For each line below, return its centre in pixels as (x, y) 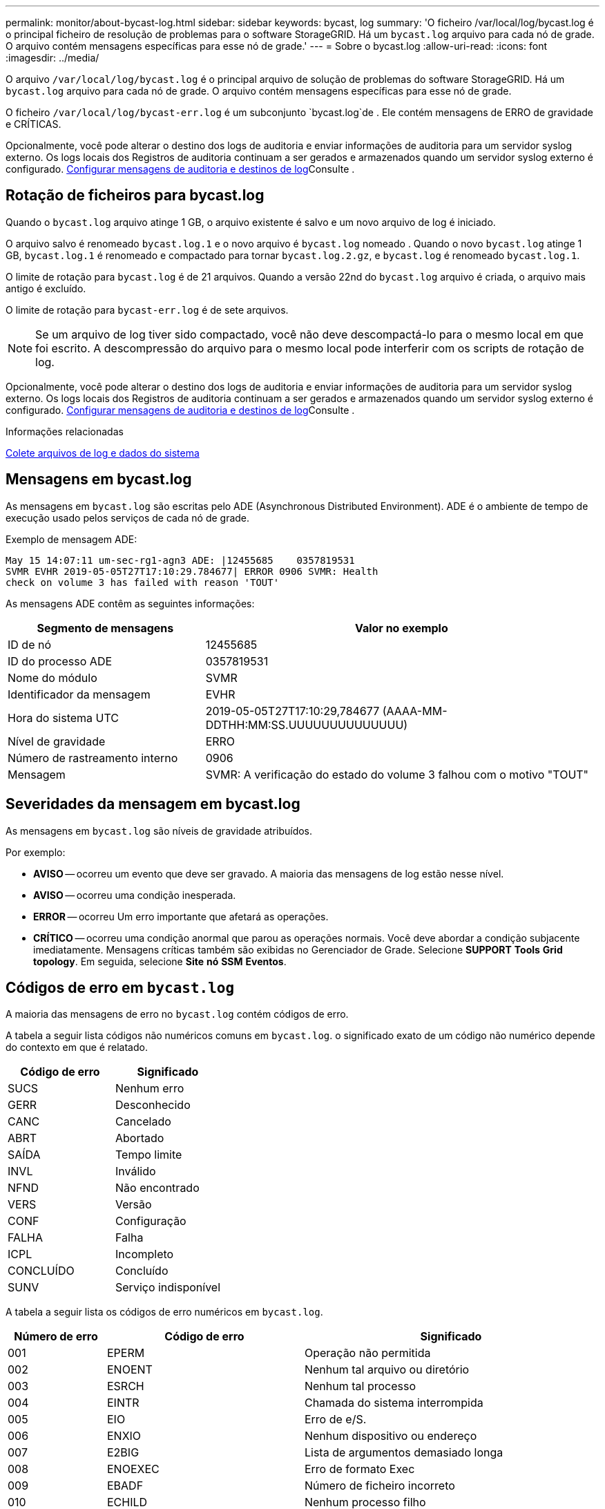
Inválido (136, 1171)
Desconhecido (153, 1105)
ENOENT (129, 1370)
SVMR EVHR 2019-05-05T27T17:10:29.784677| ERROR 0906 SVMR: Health (192, 571)
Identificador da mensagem (79, 694)
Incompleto (145, 1254)
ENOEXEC (133, 1469)
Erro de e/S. (335, 1420)
